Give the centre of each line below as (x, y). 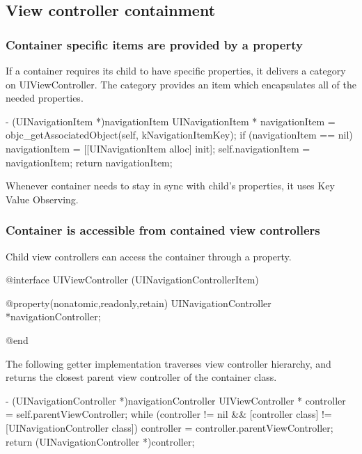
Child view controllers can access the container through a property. (149, 256)
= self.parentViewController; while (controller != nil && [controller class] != (169, 414)
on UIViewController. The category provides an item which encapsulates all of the (181, 84)
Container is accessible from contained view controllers (163, 230)
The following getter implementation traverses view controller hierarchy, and (168, 363)
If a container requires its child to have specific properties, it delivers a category (176, 70)
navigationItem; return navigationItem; (89, 162)
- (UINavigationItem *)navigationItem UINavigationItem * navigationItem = (171, 121)
